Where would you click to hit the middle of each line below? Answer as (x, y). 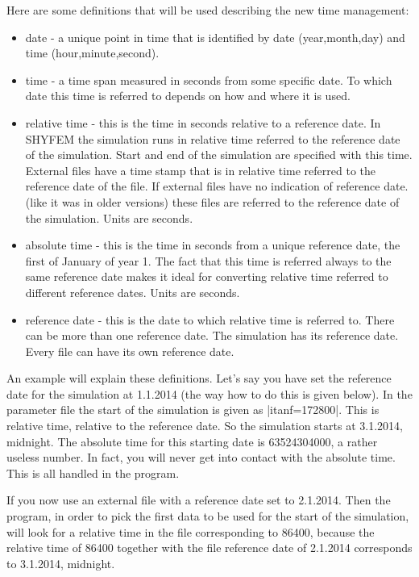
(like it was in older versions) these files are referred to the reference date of (212, 201)
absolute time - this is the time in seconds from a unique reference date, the (213, 245)
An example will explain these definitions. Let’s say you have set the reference (199, 378)
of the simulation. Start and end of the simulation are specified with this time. (219, 155)
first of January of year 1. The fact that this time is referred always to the (208, 260)
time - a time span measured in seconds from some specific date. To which (209, 79)
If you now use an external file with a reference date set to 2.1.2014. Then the (199, 500)
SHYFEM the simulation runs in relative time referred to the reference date (213, 138)
